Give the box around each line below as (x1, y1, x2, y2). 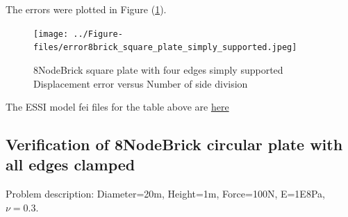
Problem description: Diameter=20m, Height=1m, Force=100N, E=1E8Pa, (6, 186, 325, 201)
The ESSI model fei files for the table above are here (6, 99, 229, 114)
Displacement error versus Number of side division (33, 76, 248, 90)
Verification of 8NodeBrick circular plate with (6, 134, 343, 155)
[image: (33, 29, 69, 39)
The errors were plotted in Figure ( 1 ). (6, 2, 167, 16)
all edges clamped (6, 154, 135, 175)
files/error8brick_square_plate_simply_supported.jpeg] (33, 42, 297, 53)
